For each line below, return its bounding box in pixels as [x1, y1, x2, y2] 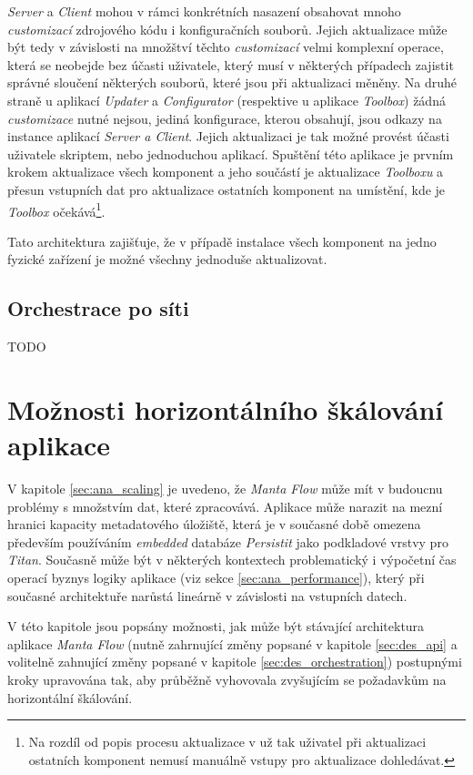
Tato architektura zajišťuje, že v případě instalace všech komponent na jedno [7, 231, 437, 250]
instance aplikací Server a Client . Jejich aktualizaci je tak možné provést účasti [7, 127, 449, 146]
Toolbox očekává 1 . [7, 199, 106, 220]
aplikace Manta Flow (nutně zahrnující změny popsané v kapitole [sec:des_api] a [7, 634, 458, 653]
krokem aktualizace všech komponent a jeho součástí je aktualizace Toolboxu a [7, 162, 444, 181]
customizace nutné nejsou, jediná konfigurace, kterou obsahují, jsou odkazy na [7, 108, 442, 127]
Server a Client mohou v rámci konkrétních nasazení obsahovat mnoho [7, 2, 401, 20]
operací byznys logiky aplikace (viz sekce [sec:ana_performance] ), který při [7, 568, 425, 587]
